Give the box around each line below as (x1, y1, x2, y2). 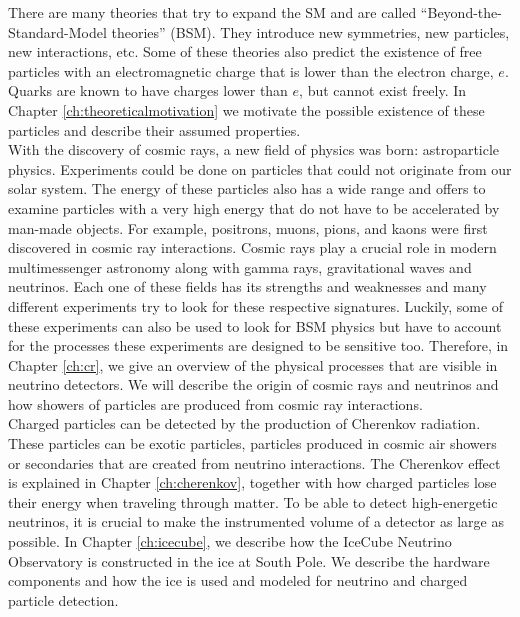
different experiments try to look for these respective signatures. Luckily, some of (8, 295, 504, 316)
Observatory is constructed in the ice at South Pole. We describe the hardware (8, 550, 490, 571)
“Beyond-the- (420, 2, 502, 22)
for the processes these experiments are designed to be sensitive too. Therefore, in (8, 335, 509, 356)
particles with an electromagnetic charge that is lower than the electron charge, (8, 60, 494, 81)
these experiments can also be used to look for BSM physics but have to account (8, 315, 502, 336)
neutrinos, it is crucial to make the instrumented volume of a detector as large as (8, 511, 504, 532)
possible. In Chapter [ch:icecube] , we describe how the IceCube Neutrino (8, 531, 452, 552)
